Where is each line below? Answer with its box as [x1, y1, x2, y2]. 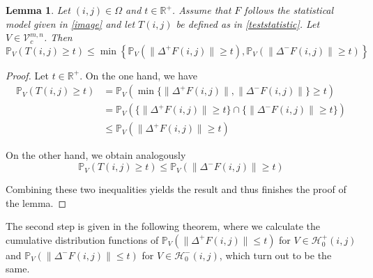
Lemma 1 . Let [6, 3, 70, 17]
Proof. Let [6, 68, 49, 82]
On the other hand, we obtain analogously [6, 148, 186, 162]
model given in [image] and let [6, 16, 135, 31]
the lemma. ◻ [6, 195, 67, 210]
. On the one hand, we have [79, 68, 197, 82]
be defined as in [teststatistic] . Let [176, 16, 320, 31]
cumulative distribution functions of [6, 232, 159, 247]
